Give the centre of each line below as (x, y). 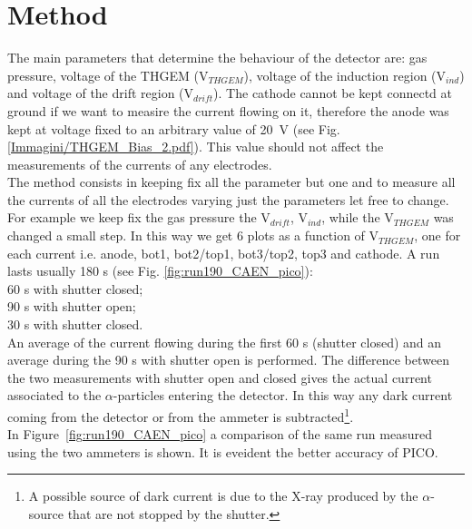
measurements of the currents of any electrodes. (140, 164)
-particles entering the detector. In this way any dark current (283, 395)
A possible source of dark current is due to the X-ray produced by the (223, 496)
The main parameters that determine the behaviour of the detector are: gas (217, 58)
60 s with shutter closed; (75, 288)
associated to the (54, 395)
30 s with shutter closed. (75, 324)
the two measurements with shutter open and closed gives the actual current (220, 377)
